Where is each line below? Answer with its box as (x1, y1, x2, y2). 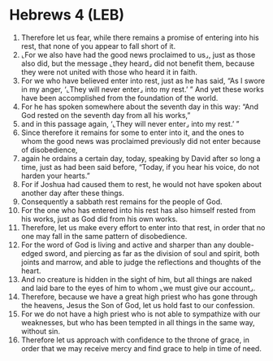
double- (227, 240, 254, 250)
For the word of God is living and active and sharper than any (20, 240, 227, 250)
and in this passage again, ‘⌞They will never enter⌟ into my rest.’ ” (20, 119, 240, 128)
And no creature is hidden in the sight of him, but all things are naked (20, 274, 253, 284)
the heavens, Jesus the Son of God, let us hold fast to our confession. (20, 300, 255, 310)
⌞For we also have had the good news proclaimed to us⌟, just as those (20, 50, 256, 59)
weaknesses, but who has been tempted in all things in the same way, (20, 317, 255, 327)
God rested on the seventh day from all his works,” (20, 110, 191, 120)
